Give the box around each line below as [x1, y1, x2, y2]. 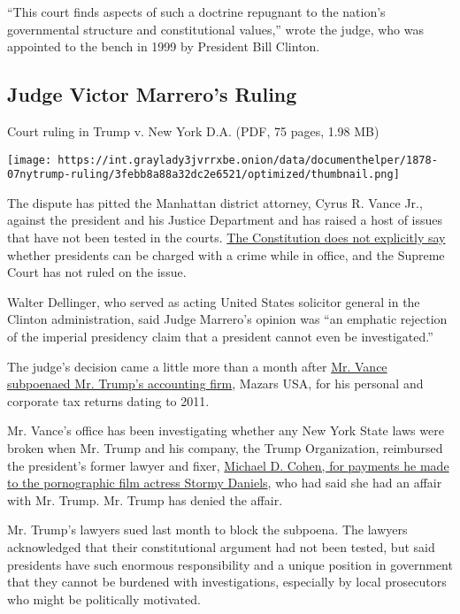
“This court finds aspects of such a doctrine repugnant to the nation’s [7, 3, 386, 20]
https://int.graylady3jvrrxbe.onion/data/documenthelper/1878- [57, 153, 438, 166]
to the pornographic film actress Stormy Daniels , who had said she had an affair [7, 473, 442, 492]
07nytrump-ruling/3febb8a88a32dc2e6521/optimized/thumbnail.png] [7, 168, 400, 181]
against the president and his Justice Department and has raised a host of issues [7, 211, 443, 229]
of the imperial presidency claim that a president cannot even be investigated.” [7, 327, 433, 346]
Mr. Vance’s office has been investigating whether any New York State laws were [7, 421, 444, 440]
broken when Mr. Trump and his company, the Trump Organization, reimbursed [7, 439, 443, 457]
